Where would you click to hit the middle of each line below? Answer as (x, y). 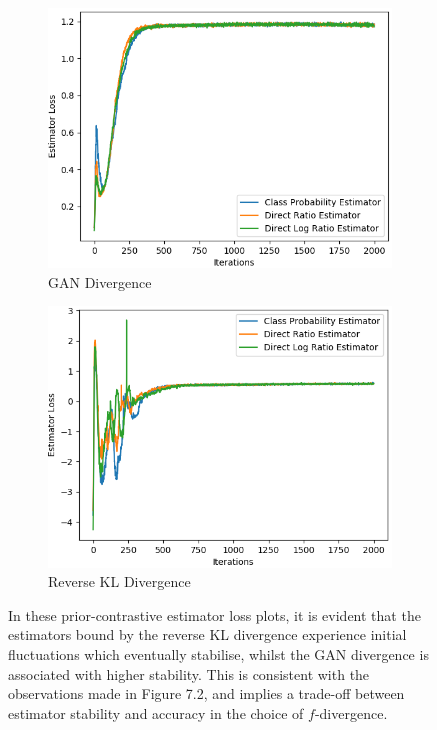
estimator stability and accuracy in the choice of (156, 712)
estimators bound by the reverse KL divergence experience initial (207, 634)
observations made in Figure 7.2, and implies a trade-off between (206, 693)
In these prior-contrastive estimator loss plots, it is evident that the (214, 614)
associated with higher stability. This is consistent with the (189, 673)
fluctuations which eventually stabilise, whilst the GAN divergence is (218, 654)
